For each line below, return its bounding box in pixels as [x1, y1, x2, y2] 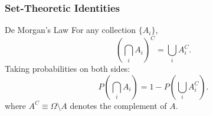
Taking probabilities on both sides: [5, 62, 130, 75]
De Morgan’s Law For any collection [5, 24, 136, 36]
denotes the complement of [70, 99, 167, 111]
